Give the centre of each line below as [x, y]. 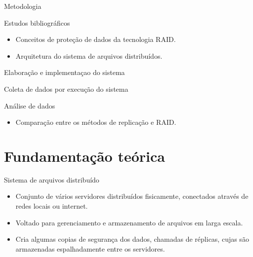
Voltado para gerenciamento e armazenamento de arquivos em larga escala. [129, 222]
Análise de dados [30, 105]
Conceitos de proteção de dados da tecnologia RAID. [96, 39]
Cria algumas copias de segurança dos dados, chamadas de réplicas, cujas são [132, 239]
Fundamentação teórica [84, 156]
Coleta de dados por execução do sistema [66, 89]
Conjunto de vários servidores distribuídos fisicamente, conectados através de [132, 196]
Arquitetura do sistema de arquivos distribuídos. [89, 55]
